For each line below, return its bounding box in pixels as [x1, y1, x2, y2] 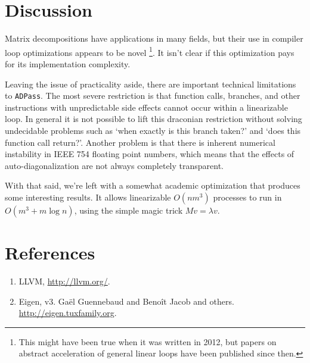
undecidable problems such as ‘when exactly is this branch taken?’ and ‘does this [5, 124, 301, 136]
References [5, 240, 95, 265]
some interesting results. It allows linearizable [5, 190, 171, 203]
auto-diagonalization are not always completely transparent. [5, 159, 224, 171]
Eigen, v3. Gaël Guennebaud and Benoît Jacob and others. [18, 295, 234, 307]
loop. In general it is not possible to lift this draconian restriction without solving [5, 112, 302, 125]
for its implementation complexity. [5, 57, 131, 70]
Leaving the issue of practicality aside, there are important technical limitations [5, 77, 296, 90]
